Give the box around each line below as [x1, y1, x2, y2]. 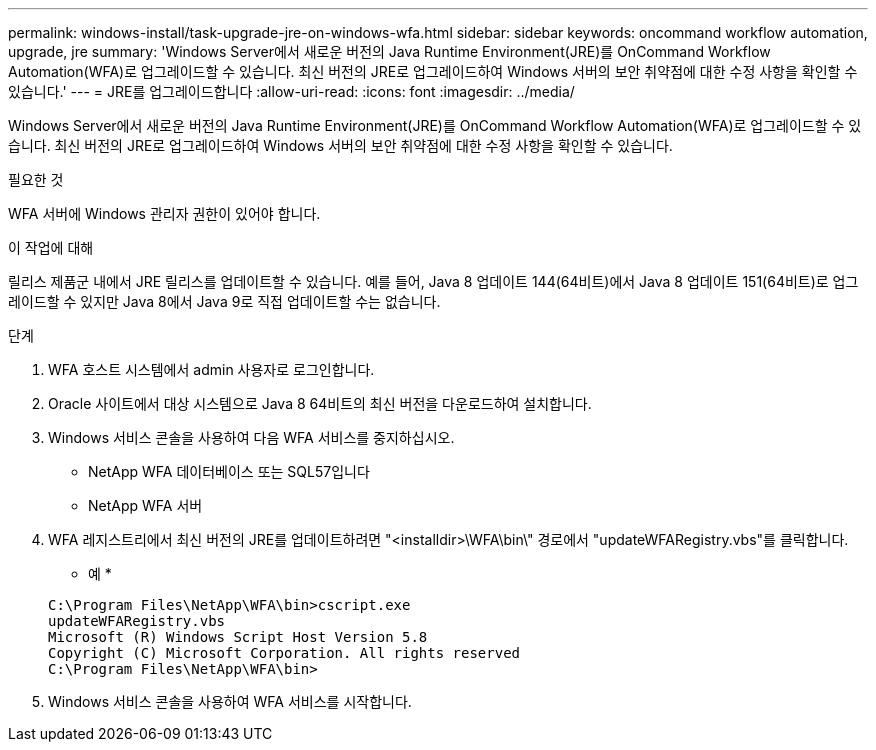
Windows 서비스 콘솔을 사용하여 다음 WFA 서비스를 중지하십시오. [48, 429, 455, 446]
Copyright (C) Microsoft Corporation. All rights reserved [48, 645, 521, 661]
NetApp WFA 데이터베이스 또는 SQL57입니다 [88, 463, 370, 480]
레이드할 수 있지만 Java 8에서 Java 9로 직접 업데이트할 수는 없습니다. [8, 293, 441, 310]
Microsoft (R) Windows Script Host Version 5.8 [48, 629, 428, 645]
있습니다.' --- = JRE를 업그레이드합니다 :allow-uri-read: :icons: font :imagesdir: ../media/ [8, 83, 575, 100]
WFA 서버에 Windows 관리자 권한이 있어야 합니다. [8, 205, 321, 222]
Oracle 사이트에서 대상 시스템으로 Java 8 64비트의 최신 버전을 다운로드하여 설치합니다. [48, 395, 592, 412]
